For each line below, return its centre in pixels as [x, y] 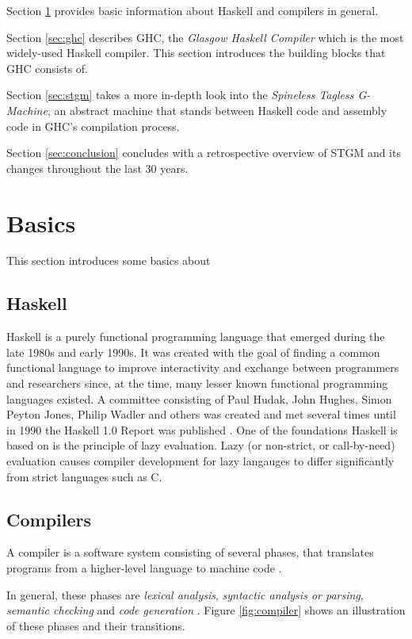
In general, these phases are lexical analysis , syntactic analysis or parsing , [185, 594]
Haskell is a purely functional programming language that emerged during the [196, 337]
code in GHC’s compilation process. [93, 126]
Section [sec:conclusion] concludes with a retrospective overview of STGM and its [204, 153]
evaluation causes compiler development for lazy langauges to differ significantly [200, 461]
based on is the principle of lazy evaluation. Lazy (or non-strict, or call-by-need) [201, 445]
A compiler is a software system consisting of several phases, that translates [190, 552]
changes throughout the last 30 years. [97, 168]
